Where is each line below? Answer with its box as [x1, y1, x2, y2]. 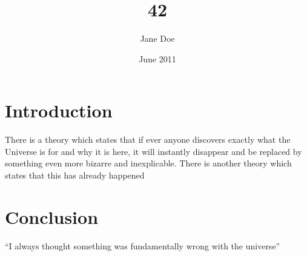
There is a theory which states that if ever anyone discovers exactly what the [5, 133, 291, 146]
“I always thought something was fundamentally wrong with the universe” [5, 239, 280, 252]
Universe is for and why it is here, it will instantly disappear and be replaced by [5, 145, 302, 157]
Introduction [5, 98, 113, 123]
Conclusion [5, 204, 99, 229]
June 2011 [139, 52, 176, 65]
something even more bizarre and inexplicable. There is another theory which [5, 157, 292, 169]
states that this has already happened [5, 169, 145, 182]
